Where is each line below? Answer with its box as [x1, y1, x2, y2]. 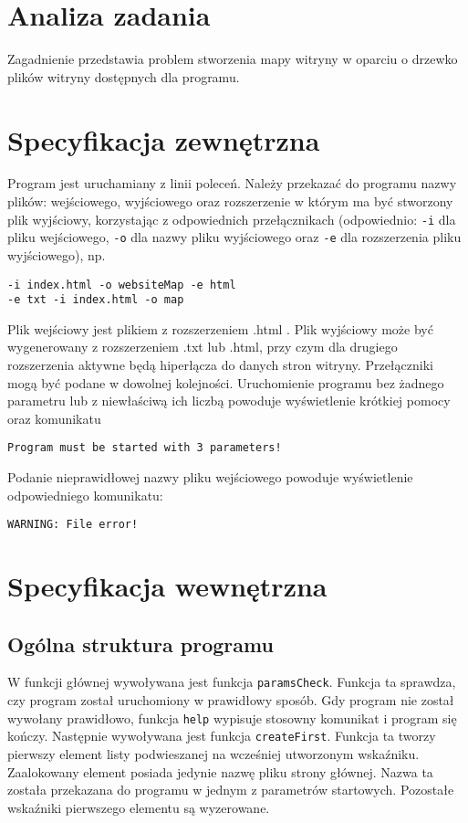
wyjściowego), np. [7, 245, 106, 264]
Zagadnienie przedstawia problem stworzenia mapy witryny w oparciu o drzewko [7, 49, 458, 69]
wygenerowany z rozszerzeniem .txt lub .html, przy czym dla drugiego [7, 337, 398, 356]
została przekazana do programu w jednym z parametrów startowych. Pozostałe [7, 780, 454, 799]
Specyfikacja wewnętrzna [7, 567, 328, 605]
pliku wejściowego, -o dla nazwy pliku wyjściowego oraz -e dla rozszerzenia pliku [7, 227, 462, 247]
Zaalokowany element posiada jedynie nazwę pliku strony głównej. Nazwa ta [7, 762, 433, 781]
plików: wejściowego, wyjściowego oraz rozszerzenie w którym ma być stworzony [7, 192, 453, 211]
